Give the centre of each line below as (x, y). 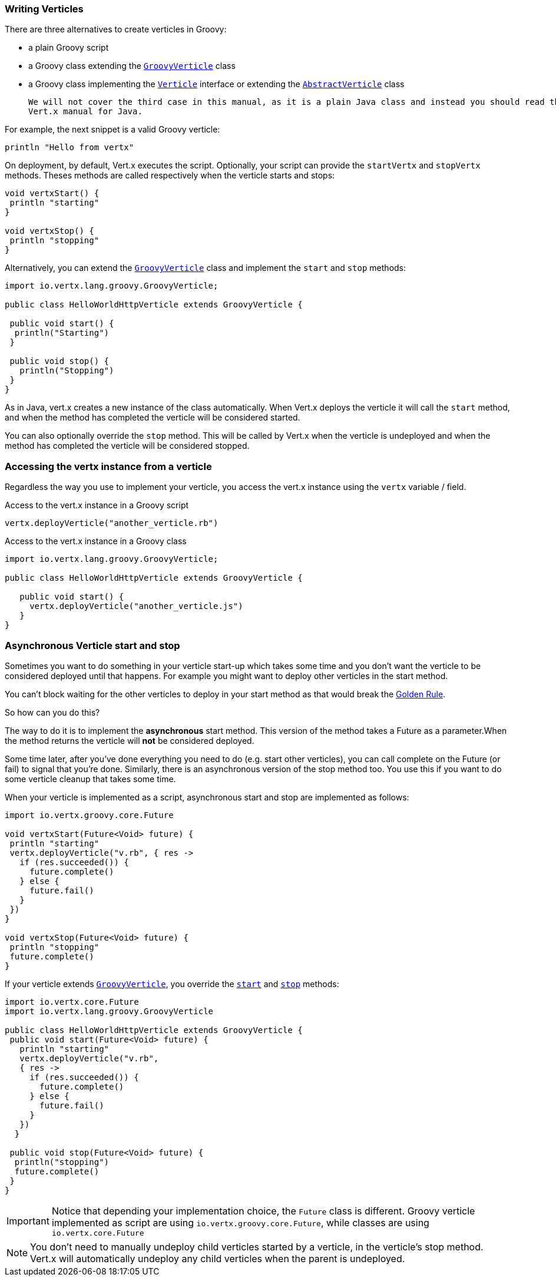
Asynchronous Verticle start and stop (92, 645)
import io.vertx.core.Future (72, 1002)
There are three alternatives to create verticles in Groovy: (116, 29)
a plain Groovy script (69, 48)
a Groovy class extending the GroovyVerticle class (132, 66)
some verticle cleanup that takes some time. (90, 779)
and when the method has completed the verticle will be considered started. (153, 418)
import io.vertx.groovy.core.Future (89, 815)
